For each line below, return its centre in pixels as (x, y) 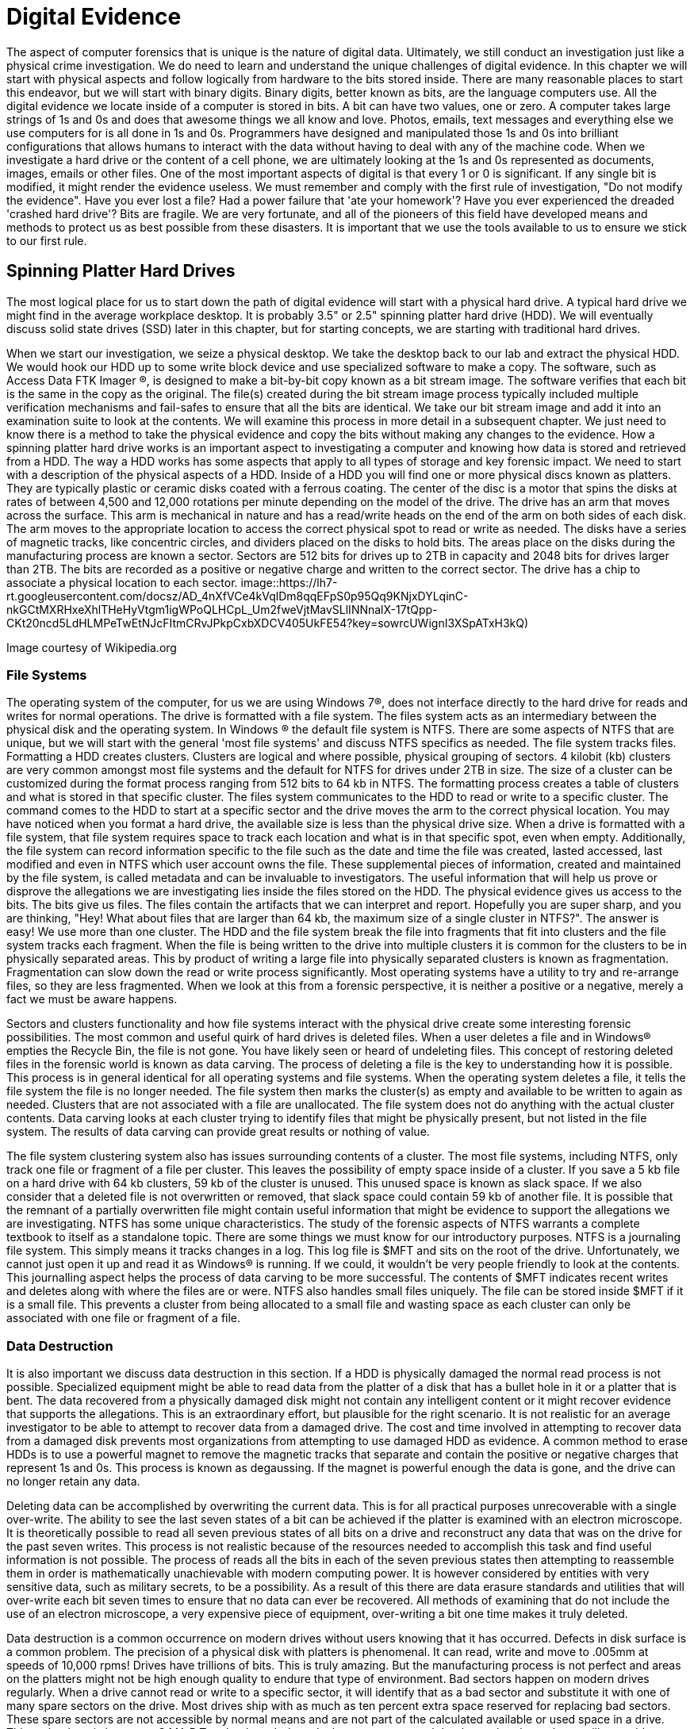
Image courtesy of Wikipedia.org (92, 647)
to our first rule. (47, 240)
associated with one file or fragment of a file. (124, 1318)
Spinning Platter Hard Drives (121, 271)
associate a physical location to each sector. (122, 582)
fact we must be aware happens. (92, 999)
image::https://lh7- (289, 582)
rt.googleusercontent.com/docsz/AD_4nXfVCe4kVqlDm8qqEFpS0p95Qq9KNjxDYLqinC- (238, 596)
